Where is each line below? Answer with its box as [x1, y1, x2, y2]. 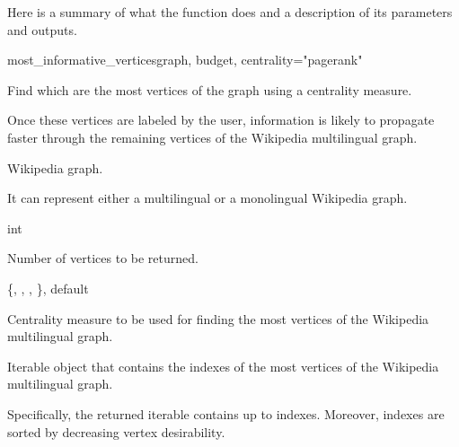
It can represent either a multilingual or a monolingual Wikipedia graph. [7, 188, 408, 207]
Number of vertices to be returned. [7, 249, 199, 267]
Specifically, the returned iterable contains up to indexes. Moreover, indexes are [7, 404, 445, 423]
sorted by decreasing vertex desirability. [7, 422, 225, 441]
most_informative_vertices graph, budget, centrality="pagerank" [7, 50, 363, 69]
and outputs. [7, 20, 77, 39]
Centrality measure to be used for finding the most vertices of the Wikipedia [7, 309, 429, 328]
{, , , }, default [7, 278, 89, 297]
